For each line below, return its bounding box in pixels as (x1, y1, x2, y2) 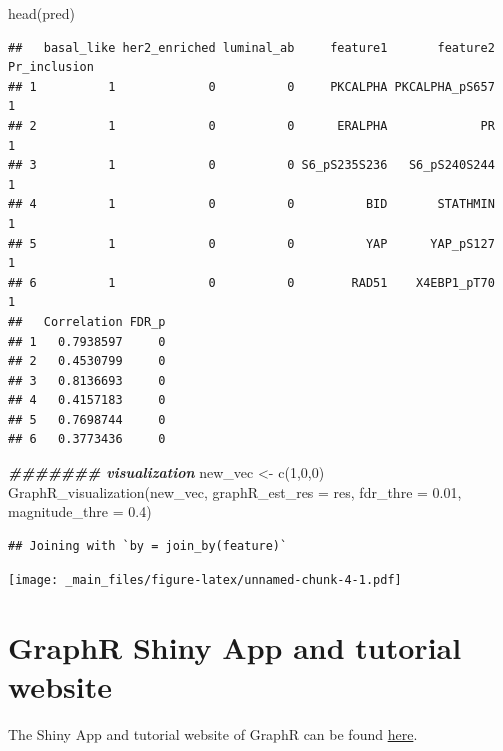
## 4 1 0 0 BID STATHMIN (8, 197, 495, 212)
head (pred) (8, 3, 75, 23)
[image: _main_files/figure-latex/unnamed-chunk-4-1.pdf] (8, 573, 402, 588)
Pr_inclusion (8, 60, 94, 75)
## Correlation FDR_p (8, 314, 166, 329)
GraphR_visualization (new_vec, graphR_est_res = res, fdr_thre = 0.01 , (8, 481, 462, 502)
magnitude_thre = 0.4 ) (8, 501, 152, 522)
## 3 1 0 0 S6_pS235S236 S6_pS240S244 (8, 158, 495, 173)
